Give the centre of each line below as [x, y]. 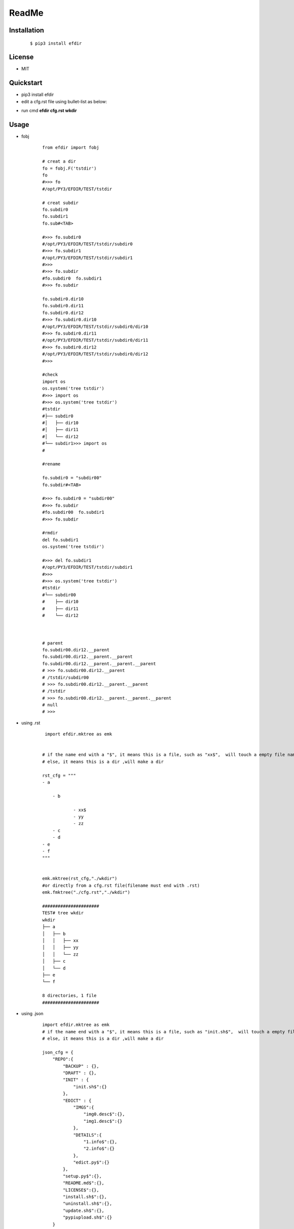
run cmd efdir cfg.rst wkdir [49, 111]
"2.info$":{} [99, 1149]
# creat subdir [61, 203]
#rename [51, 464]
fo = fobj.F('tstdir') [70, 168]
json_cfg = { [58, 1052]
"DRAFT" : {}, [80, 1073]
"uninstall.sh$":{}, [87, 1204]
